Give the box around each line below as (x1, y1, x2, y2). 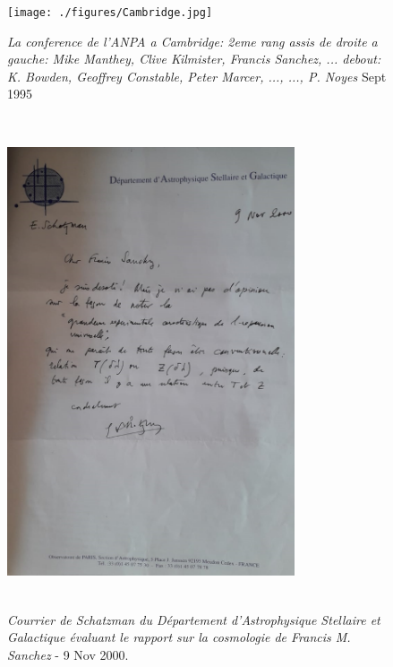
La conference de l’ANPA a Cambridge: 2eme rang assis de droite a (7, 31, 378, 50)
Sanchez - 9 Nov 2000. (7, 645, 129, 663)
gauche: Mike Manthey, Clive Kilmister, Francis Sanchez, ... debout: (7, 49, 381, 68)
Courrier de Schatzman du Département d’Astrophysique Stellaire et (7, 610, 380, 628)
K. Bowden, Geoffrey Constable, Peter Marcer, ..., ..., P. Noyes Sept (7, 66, 387, 85)
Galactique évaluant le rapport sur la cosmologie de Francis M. (7, 628, 351, 646)
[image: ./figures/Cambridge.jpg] (7, 6, 213, 19)
